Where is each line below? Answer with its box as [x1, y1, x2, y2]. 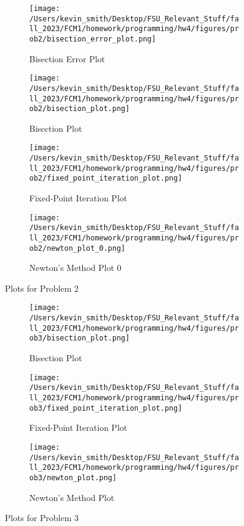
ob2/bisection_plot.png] [29, 104, 130, 113]
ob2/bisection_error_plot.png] [29, 34, 156, 43]
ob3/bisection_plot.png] [29, 334, 130, 343]
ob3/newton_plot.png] [29, 473, 117, 482]
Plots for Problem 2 [5, 281, 79, 294]
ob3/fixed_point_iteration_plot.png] [29, 403, 182, 413]
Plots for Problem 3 [5, 511, 79, 524]
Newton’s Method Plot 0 [29, 261, 121, 274]
